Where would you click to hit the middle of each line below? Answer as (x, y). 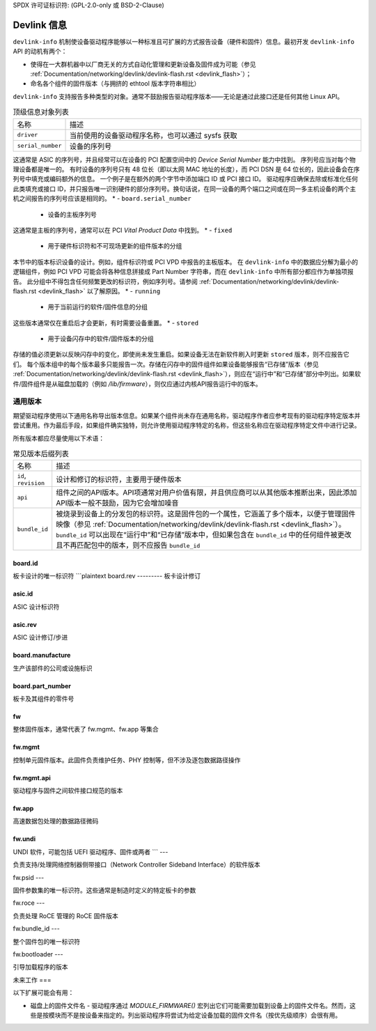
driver (28, 135)
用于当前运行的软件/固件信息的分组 (98, 307)
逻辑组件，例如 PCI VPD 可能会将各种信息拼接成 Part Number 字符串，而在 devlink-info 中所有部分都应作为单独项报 (183, 272)
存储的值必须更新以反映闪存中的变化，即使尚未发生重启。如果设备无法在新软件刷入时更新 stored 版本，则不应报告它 (181, 355)
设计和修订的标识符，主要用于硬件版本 (119, 479)
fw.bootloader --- (38, 954)
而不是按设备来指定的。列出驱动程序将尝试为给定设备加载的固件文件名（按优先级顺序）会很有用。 (201, 1015)
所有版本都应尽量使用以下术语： (58, 438)
